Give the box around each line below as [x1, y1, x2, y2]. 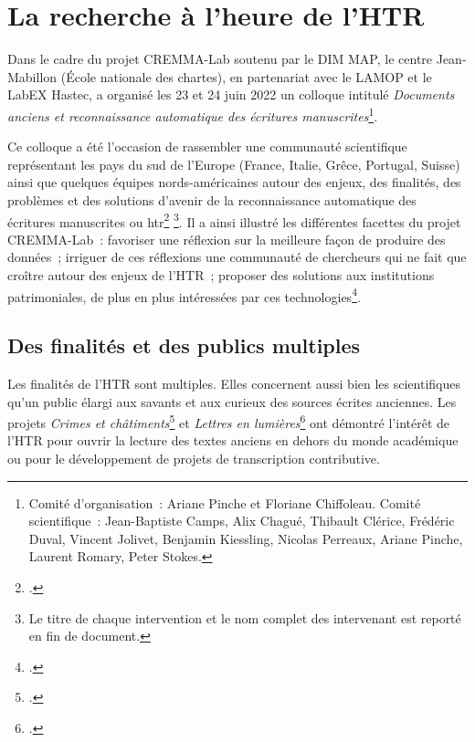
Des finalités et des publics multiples [7, 331, 361, 360]
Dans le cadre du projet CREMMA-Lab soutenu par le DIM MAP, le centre [7, 49, 433, 68]
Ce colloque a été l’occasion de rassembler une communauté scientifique [7, 137, 407, 156]
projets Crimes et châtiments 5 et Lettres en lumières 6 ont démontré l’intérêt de [7, 411, 450, 432]
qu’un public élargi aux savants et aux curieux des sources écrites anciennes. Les [7, 392, 457, 411]
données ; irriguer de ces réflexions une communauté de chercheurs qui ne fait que [7, 247, 467, 266]
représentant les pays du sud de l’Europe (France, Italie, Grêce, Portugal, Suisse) [7, 154, 460, 173]
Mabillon [7, 67, 58, 86]
